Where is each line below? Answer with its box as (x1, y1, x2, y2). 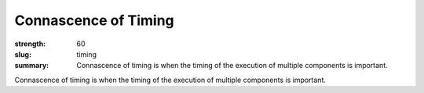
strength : (14, 39, 46, 48)
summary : (14, 61, 49, 70)
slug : (14, 49, 31, 59)
